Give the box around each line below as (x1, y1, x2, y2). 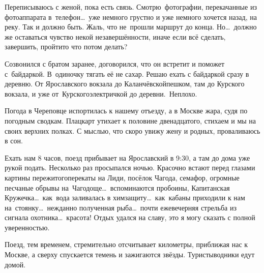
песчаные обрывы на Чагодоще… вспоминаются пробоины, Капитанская (5, 182, 230, 193)
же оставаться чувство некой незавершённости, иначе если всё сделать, (5, 31, 226, 42)
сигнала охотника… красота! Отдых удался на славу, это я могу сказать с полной (5, 212, 255, 223)
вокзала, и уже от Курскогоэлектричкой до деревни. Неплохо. (5, 88, 197, 99)
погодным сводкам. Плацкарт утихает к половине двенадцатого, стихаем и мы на (5, 115, 256, 126)
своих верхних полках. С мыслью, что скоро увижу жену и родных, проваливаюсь (5, 125, 260, 136)
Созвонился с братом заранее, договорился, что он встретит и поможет (5, 58, 224, 69)
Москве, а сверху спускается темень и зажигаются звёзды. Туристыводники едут (5, 249, 255, 260)
